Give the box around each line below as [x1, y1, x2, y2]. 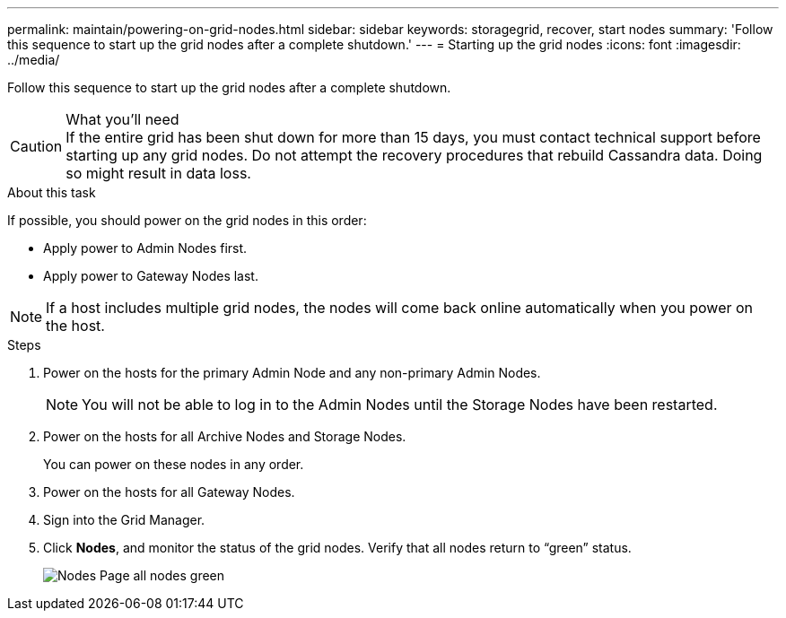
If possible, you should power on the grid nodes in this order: [7, 213, 367, 228]
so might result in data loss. [65, 164, 251, 182]
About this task [7, 185, 96, 200]
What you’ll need [65, 110, 179, 128]
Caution [10, 137, 63, 155]
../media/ [7, 52, 60, 67]
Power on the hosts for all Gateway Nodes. [43, 484, 295, 500]
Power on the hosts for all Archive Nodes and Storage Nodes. [43, 429, 406, 444]
